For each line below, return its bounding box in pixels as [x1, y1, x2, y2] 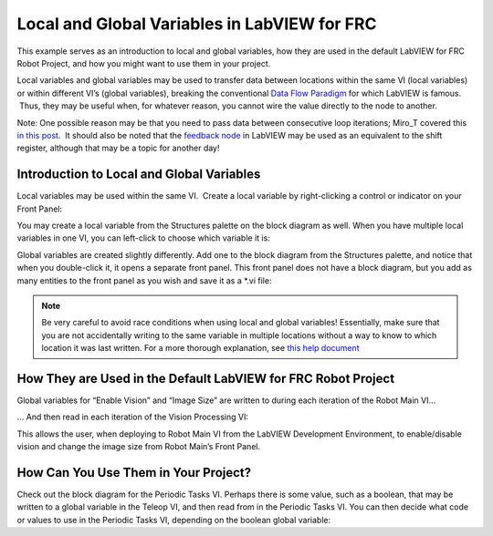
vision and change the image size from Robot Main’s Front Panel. [16, 441, 260, 452]
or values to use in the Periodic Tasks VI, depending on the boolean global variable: [16, 514, 331, 525]
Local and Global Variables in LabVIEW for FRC [16, 14, 377, 34]
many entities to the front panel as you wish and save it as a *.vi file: [16, 274, 272, 286]
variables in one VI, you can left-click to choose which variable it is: [16, 232, 271, 243]
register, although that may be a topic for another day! [16, 142, 220, 154]
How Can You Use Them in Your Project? [16, 465, 252, 480]
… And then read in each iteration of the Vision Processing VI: [16, 411, 248, 423]
